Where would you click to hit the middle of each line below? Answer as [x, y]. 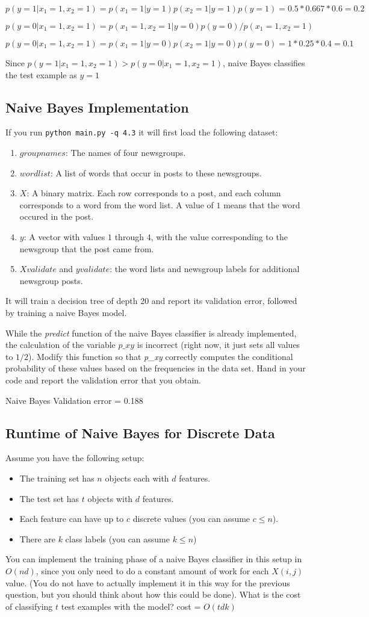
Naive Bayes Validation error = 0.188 [74, 400]
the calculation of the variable [60, 345]
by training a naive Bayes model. [66, 312]
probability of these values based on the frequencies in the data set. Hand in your [156, 368]
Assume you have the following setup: [75, 458]
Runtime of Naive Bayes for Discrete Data [140, 433]
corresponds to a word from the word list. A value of [116, 204]
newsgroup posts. [51, 280]
